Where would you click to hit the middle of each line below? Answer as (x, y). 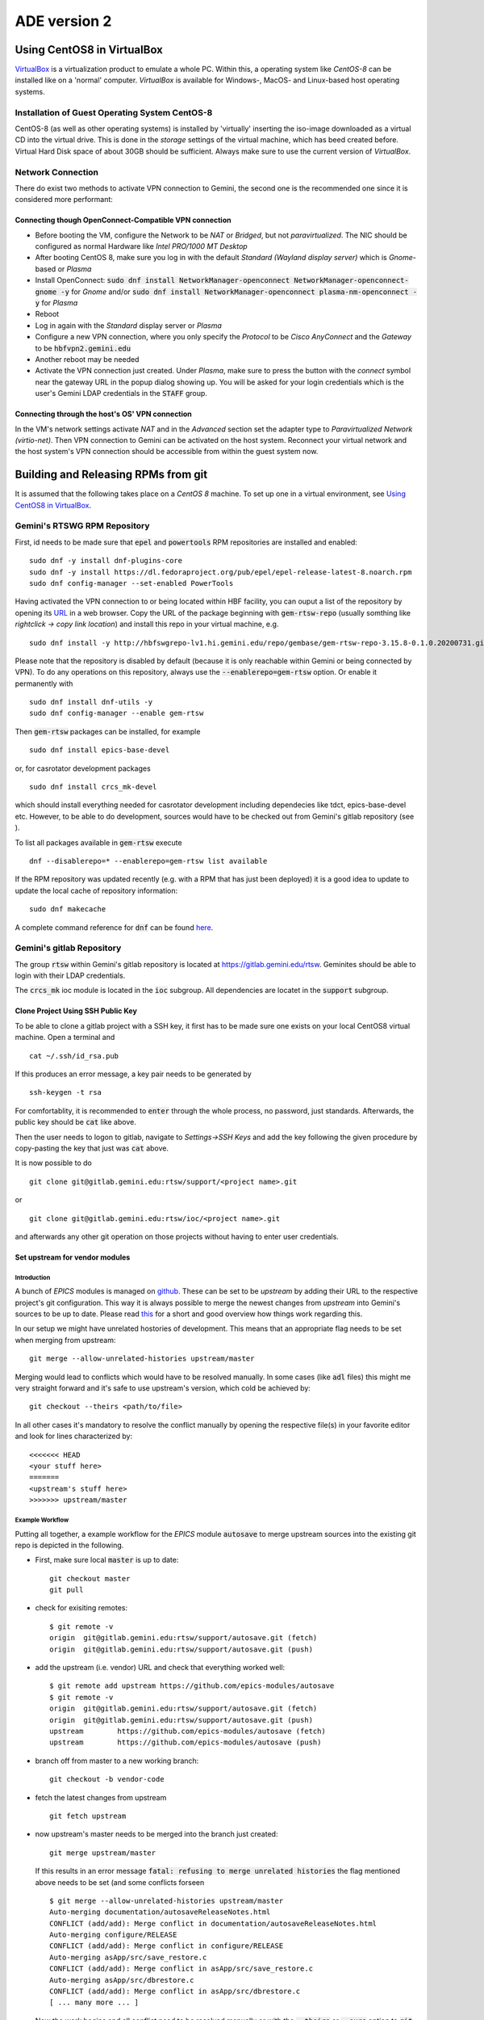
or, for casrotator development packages (83, 768)
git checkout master (90, 1578)
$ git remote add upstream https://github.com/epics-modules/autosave (192, 1686)
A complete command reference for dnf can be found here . (114, 927)
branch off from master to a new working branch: (117, 1761)
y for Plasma (56, 303)
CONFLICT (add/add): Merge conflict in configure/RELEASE (167, 1946)
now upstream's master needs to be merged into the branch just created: (156, 1834)
